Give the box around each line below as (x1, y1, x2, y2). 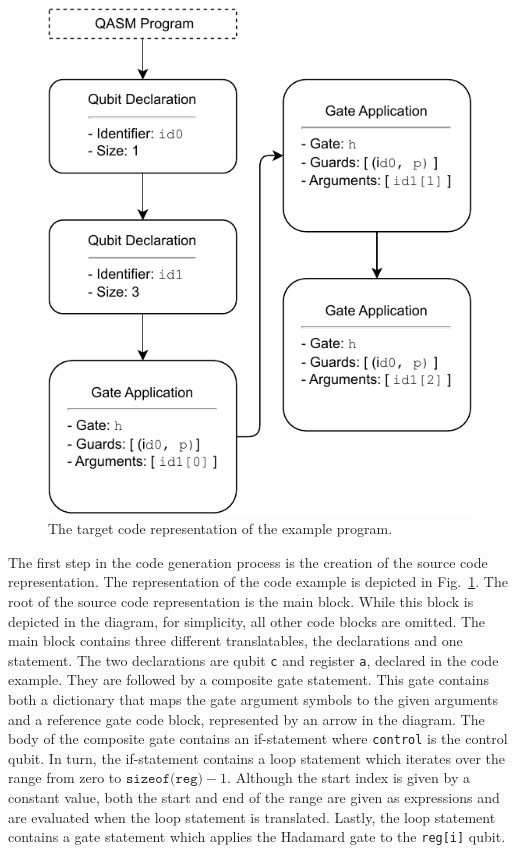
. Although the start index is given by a (227, 767, 470, 788)
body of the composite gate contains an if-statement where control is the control (8, 728, 508, 749)
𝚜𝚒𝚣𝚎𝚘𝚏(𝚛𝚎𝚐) (125, 772, 203, 787)
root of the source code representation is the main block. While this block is (8, 590, 474, 611)
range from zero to (8, 767, 122, 788)
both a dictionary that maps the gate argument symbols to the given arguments (8, 689, 499, 710)
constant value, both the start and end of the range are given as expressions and (8, 787, 500, 808)
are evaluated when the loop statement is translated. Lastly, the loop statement (8, 806, 496, 827)
